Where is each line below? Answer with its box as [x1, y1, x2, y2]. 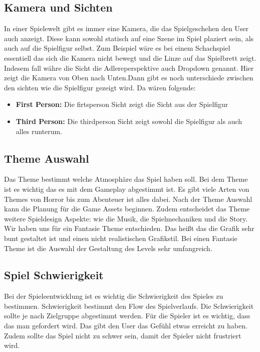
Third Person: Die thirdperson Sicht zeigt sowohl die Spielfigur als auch [16, 115, 242, 126]
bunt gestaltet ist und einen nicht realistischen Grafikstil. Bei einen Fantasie [4, 232, 237, 243]
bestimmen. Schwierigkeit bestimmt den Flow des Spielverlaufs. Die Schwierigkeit [4, 300, 254, 311]
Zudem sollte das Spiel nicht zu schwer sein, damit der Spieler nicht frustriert [4, 330, 241, 340]
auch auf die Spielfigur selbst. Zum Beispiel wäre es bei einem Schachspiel [4, 43, 230, 53]
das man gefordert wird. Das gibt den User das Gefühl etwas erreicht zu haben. [4, 320, 247, 331]
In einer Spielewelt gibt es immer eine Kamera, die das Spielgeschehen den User [4, 23, 249, 34]
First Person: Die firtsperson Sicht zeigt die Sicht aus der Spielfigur [16, 99, 228, 109]
